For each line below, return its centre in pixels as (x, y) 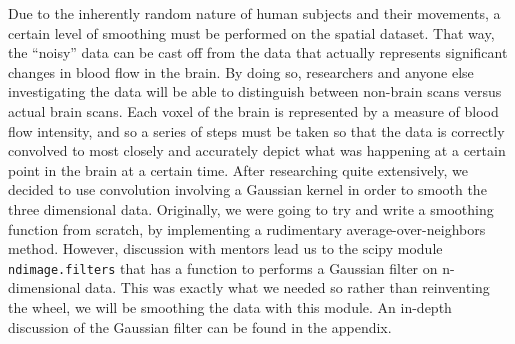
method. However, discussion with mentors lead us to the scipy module (225, 248)
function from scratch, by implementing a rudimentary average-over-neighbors (247, 228)
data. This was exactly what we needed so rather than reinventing (287, 287)
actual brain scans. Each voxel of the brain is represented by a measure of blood (253, 110)
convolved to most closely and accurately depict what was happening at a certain (257, 150)
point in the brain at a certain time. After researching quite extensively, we (238, 169)
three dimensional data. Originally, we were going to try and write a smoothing (251, 208)
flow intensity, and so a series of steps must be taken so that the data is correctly (256, 130)
